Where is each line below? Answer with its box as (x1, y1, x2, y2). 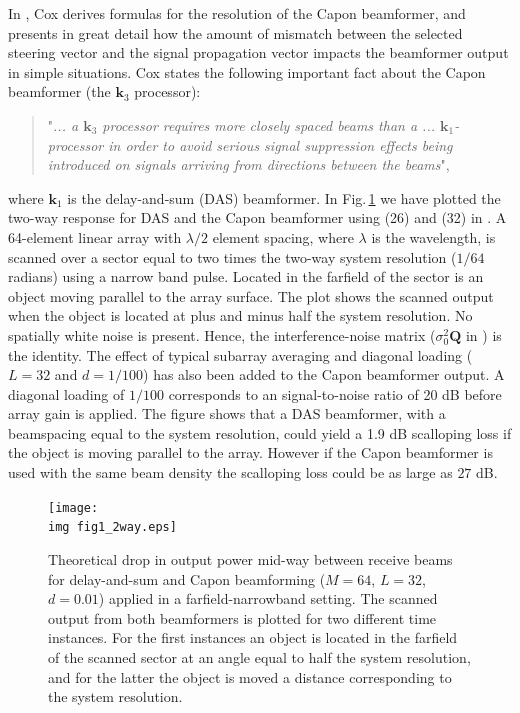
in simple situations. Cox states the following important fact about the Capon (8, 61, 486, 82)
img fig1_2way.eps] (48, 520, 177, 535)
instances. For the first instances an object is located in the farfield (48, 627, 458, 648)
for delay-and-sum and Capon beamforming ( (48, 568, 326, 589)
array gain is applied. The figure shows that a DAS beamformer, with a (8, 403, 446, 424)
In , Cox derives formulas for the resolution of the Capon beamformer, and (8, 3, 466, 23)
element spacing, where (212, 226, 354, 247)
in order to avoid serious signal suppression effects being (108, 134, 453, 155)
